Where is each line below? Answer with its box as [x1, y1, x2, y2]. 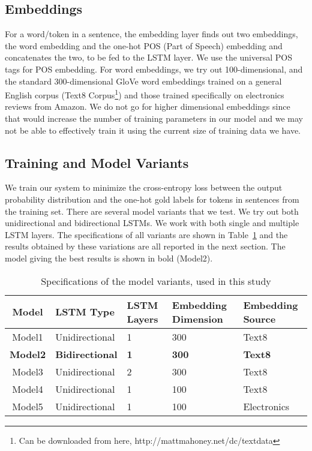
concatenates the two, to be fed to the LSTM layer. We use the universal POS [5, 51, 292, 64]
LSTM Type [55, 305, 115, 319]
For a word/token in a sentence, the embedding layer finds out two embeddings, [5, 28, 298, 40]
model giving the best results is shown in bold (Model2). [5, 251, 213, 264]
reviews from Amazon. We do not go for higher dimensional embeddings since [5, 100, 290, 113]
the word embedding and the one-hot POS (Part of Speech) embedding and [5, 39, 283, 52]
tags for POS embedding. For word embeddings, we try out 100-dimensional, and [5, 62, 303, 75]
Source [243, 311, 276, 326]
